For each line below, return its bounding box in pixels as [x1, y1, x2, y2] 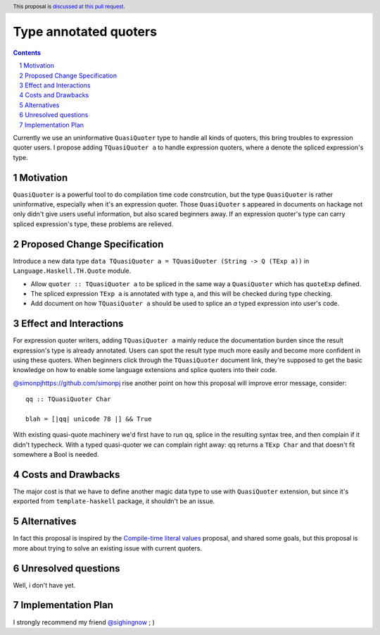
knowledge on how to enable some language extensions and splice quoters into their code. [13, 366, 277, 374]
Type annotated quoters [13, 24, 158, 40]
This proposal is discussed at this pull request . [13, 3, 126, 10]
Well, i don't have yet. [13, 581, 76, 589]
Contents [13, 48, 42, 56]
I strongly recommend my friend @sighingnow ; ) [13, 617, 155, 627]
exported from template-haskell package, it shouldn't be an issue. [13, 497, 215, 505]
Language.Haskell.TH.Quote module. [13, 266, 132, 275]
